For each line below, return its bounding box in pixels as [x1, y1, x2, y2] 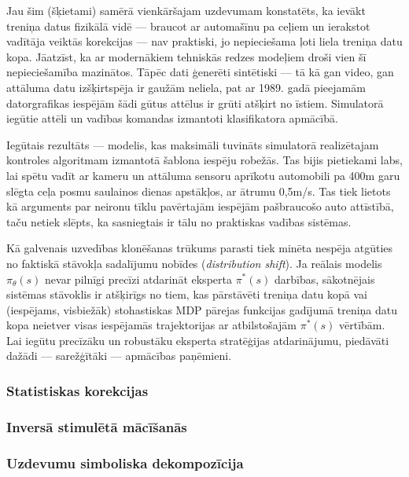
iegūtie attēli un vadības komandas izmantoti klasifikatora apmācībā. [6, 110, 338, 127]
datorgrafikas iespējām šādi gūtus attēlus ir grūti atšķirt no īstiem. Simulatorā [6, 94, 384, 111]
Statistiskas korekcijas [6, 380, 149, 400]
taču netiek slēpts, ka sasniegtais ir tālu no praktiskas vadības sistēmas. [6, 213, 352, 229]
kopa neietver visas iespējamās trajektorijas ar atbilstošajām [6, 317, 297, 333]
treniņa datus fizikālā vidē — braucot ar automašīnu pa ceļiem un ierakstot [6, 17, 370, 34]
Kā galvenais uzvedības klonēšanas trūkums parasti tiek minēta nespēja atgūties [6, 240, 393, 256]
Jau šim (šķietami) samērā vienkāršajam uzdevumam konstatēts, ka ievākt [6, 2, 366, 18]
